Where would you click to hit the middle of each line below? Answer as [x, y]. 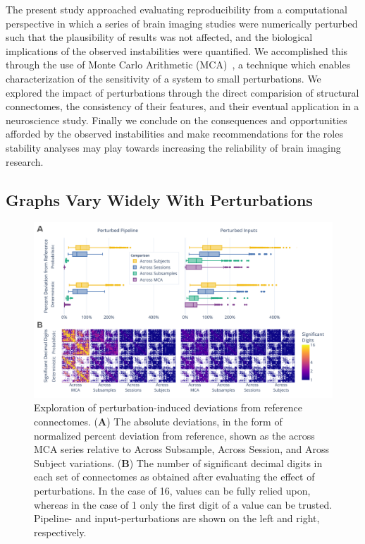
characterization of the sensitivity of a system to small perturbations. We [163, 78]
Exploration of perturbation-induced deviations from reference [168, 407]
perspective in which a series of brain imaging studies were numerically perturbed [182, 23]
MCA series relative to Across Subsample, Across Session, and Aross [182, 449]
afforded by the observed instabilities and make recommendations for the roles [174, 134]
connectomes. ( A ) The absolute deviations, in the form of [158, 421]
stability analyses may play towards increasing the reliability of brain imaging [173, 147]
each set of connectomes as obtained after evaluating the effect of [174, 477]
